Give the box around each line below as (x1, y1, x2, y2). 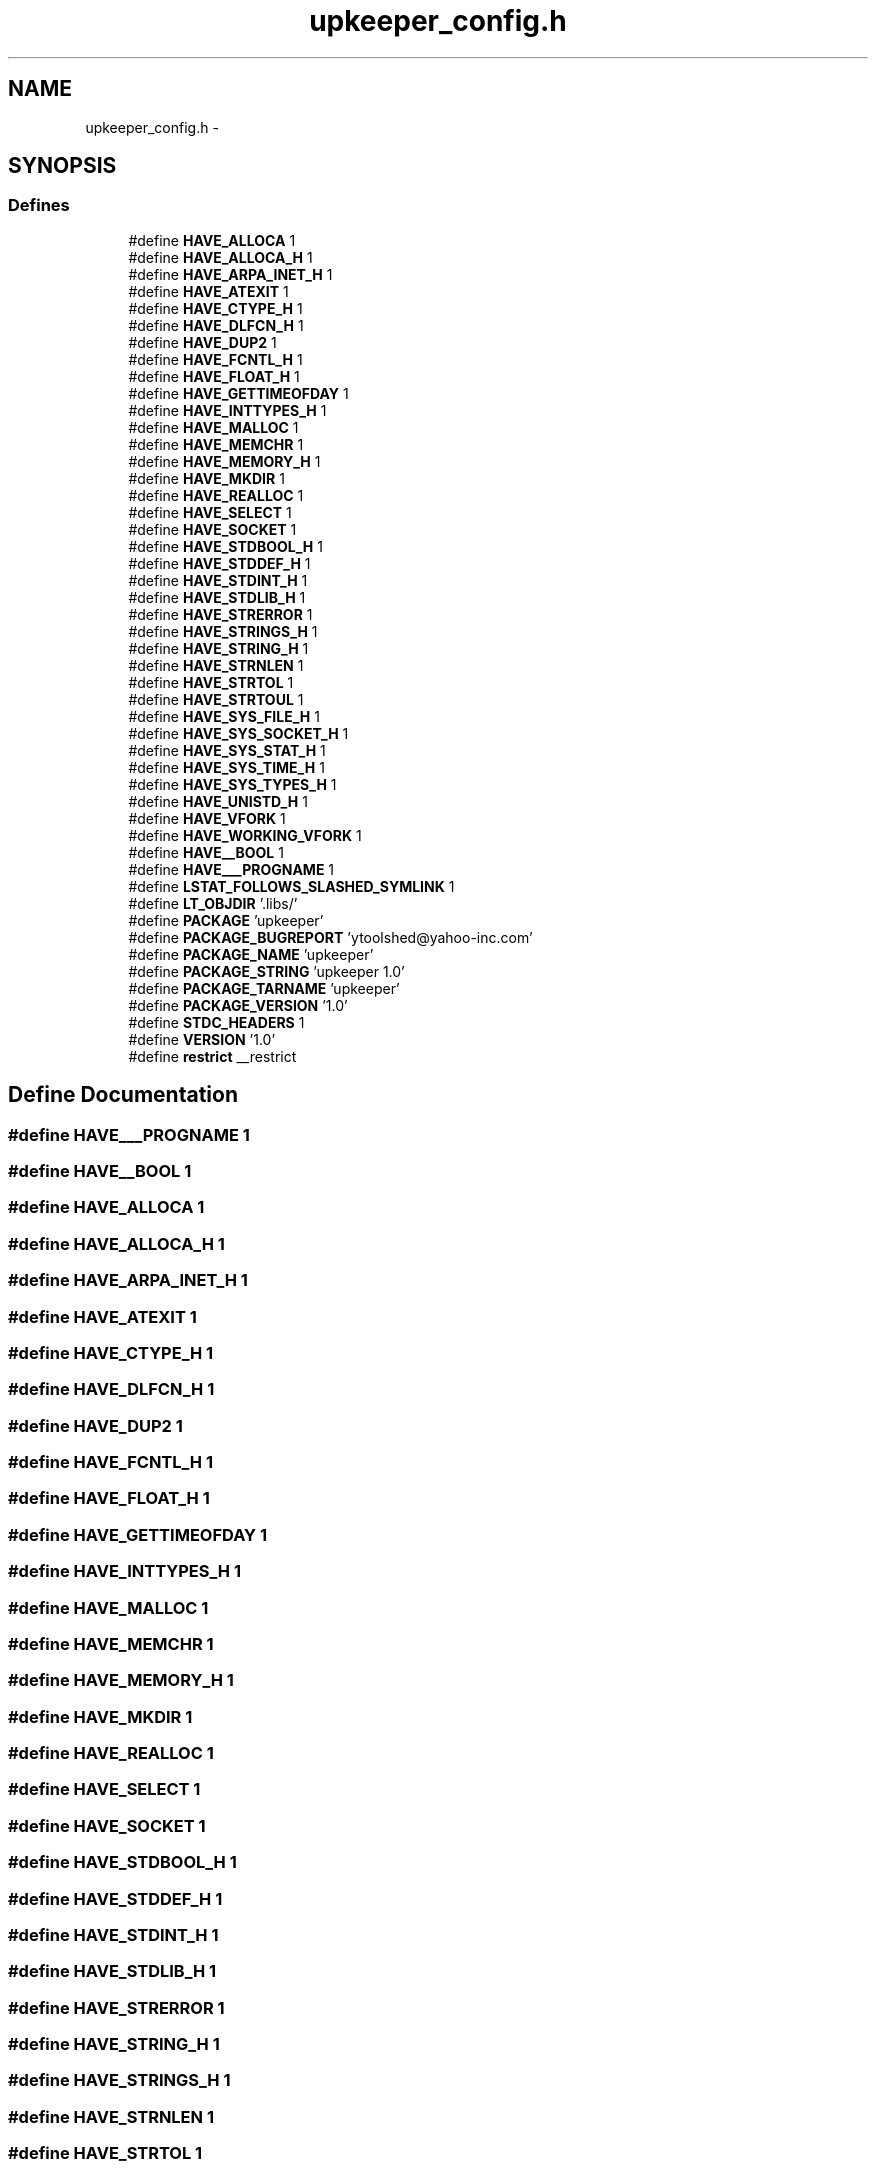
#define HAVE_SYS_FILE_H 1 (128, 707, 320, 725)
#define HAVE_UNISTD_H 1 (128, 792, 308, 810)
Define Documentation (8, 1082, 238, 1108)
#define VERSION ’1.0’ (128, 1030, 276, 1048)
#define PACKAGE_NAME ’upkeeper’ (128, 945, 374, 963)
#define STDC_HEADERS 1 (128, 1013, 305, 1031)
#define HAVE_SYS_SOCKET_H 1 (128, 724, 349, 742)
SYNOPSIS (8, 153, 117, 179)
